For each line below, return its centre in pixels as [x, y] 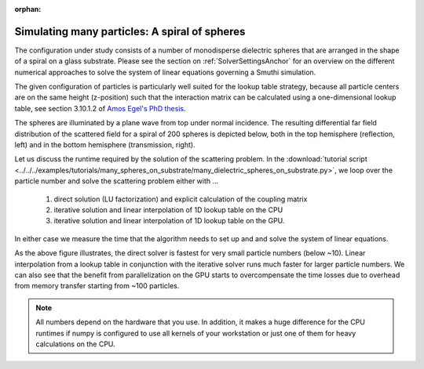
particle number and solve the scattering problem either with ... [117, 181]
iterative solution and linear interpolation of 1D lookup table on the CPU [168, 210]
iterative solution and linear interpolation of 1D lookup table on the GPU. [169, 221]
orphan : [28, 9]
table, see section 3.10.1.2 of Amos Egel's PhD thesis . [100, 108]
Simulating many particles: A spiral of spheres [130, 31]
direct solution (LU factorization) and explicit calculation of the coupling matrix [181, 199]
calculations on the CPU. [75, 344]
